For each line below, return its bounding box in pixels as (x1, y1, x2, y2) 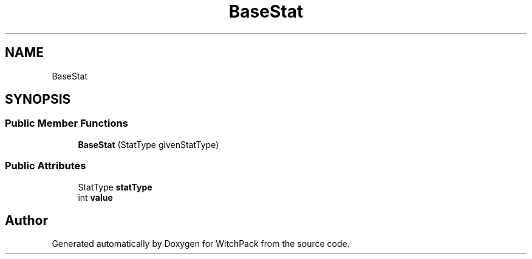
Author (5, 212, 48, 228)
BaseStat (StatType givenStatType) (78, 139, 219, 150)
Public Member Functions (5, 117, 128, 130)
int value (78, 192, 113, 203)
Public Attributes (5, 160, 86, 172)
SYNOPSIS (5, 92, 71, 107)
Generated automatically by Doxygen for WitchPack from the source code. (52, 238, 350, 249)
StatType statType (78, 181, 152, 192)
